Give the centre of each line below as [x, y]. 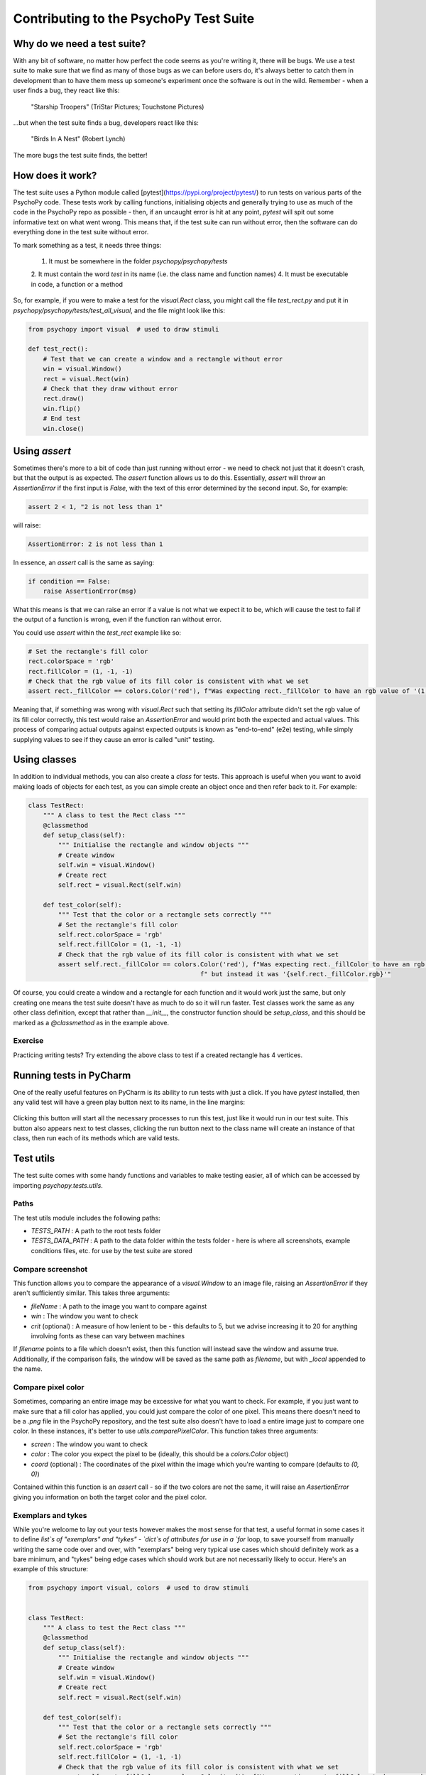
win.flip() [62, 409]
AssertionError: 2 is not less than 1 [95, 544]
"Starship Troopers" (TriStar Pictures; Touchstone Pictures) [118, 106]
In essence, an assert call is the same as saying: [84, 562]
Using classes [45, 760]
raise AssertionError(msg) [90, 591]
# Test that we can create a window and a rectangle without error [163, 359]
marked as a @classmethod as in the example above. [91, 1022]
